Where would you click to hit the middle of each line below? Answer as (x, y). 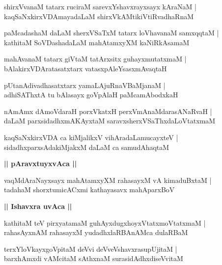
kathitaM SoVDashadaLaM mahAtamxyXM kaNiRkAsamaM (97, 42)
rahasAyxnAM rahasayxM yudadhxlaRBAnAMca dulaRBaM (96, 232)
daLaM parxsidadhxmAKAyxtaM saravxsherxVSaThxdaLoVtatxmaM (110, 121)
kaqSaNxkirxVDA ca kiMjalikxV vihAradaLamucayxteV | (91, 137)
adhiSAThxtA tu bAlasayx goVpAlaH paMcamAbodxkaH (91, 95)
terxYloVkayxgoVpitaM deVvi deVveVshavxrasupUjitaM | (91, 249)
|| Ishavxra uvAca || (38, 206)
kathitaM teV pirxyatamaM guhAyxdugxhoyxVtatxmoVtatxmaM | (105, 222)
